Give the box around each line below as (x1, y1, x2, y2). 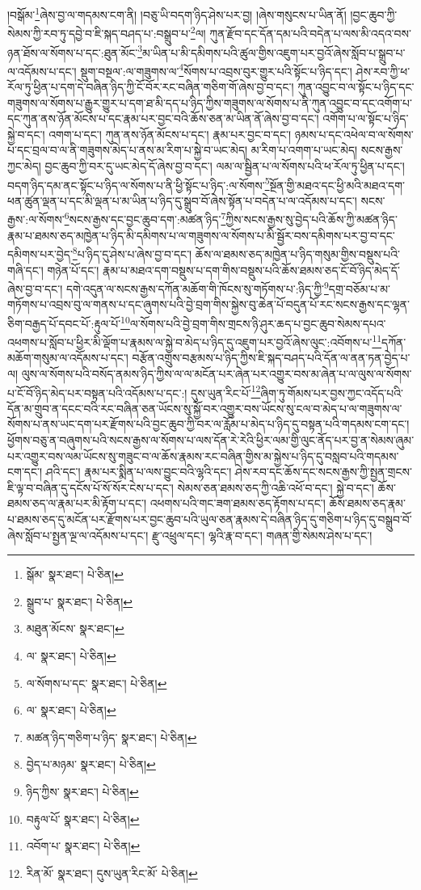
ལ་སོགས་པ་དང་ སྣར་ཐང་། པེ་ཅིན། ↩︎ (26, 674, 167, 691)
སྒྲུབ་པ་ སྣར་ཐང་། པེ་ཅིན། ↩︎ (26, 593, 133, 610)
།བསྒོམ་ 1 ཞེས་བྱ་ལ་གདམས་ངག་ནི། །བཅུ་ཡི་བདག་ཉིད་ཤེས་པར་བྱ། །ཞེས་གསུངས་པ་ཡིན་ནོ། (7, 4, 347, 23)
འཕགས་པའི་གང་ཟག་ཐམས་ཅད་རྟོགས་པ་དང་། (149, 495, 326, 512)
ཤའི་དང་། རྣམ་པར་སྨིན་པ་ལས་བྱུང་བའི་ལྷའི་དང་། (45, 463, 232, 480)
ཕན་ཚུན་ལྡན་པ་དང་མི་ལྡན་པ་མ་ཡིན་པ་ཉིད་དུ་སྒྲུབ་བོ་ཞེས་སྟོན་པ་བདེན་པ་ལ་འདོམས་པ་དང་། (7, 192, 357, 209)
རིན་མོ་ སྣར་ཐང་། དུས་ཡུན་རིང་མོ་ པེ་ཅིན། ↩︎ (26, 864, 198, 881)
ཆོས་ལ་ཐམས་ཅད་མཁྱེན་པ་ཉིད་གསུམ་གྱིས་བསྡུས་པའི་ (195, 245, 401, 262)
